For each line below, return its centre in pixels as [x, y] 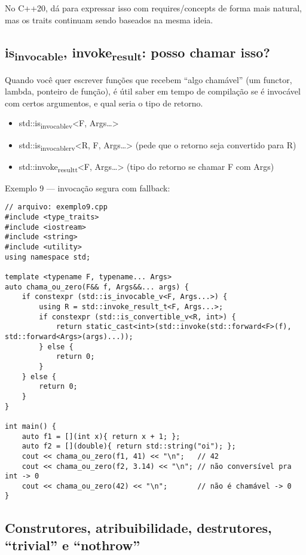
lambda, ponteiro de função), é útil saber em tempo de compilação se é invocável [153, 91]
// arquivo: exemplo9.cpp [56, 207]
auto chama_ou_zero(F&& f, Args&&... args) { [97, 287]
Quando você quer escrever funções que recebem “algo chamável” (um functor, [149, 79]
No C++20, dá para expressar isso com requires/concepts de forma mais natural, [153, 8]
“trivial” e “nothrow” [73, 545]
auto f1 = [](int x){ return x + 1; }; [101, 436]
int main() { [30, 426]
